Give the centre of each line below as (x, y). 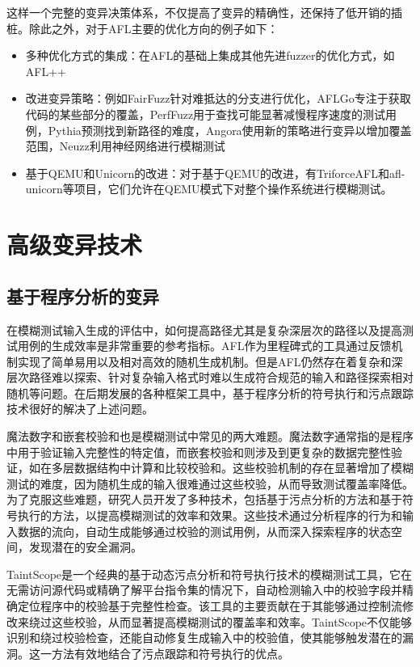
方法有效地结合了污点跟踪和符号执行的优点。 (170, 653)
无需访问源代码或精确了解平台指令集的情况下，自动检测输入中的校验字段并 (204, 590)
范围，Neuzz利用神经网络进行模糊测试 (125, 146)
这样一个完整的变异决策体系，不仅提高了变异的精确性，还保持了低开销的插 (204, 12)
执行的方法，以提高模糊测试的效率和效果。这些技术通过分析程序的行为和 (210, 515)
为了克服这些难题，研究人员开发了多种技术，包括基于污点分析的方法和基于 (204, 499)
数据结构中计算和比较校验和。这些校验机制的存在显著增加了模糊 (244, 468)
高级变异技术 (75, 245)
